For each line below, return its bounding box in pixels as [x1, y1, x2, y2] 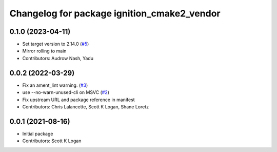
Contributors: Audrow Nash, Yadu [22, 55, 93, 61]
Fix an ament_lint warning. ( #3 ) [22, 82, 88, 88]
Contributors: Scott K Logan [22, 138, 82, 144]
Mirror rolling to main [22, 48, 67, 54]
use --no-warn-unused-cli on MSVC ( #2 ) [22, 89, 110, 96]
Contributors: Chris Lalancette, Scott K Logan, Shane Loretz [22, 103, 149, 110]
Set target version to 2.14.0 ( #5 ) [22, 41, 89, 47]
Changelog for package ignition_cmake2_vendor [9, 8, 221, 19]
